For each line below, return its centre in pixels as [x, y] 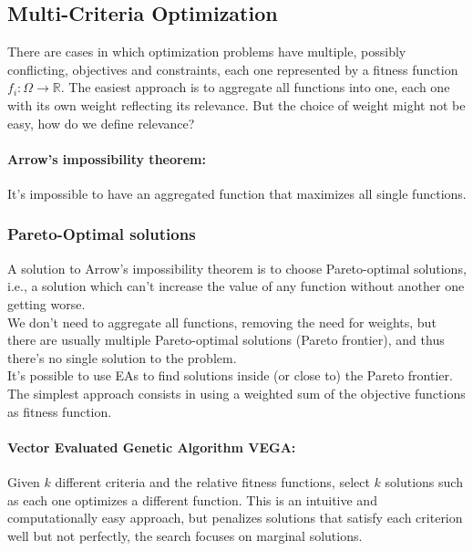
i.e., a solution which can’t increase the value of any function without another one [236, 286]
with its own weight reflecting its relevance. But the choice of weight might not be [236, 104]
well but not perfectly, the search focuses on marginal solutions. [185, 535]
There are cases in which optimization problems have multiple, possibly [207, 52]
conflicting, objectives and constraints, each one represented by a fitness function [233, 69]
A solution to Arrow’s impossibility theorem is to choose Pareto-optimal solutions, [237, 268]
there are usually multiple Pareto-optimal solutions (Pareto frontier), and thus [226, 340]
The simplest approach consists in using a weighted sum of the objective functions [236, 393]
